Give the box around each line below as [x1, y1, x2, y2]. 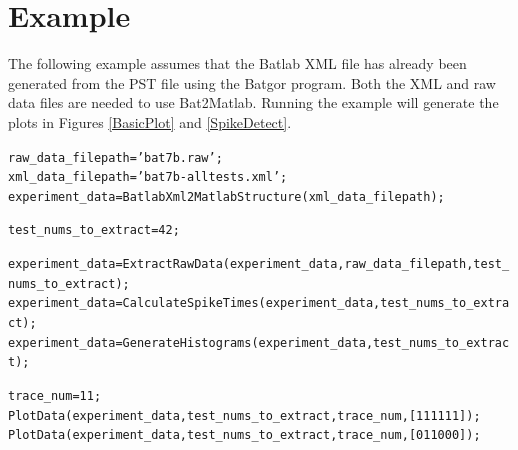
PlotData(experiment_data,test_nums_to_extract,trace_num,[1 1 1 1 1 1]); [8, 408, 481, 423]
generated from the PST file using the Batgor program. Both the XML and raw [8, 72, 496, 93]
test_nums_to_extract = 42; [8, 223, 180, 238]
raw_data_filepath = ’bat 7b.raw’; [8, 150, 223, 165]
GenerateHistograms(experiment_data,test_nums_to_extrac [122, 335, 510, 350]
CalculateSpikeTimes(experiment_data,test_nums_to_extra [122, 296, 510, 311]
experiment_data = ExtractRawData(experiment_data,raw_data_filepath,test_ [8, 257, 510, 272]
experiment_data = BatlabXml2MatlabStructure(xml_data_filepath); [8, 189, 445, 204]
